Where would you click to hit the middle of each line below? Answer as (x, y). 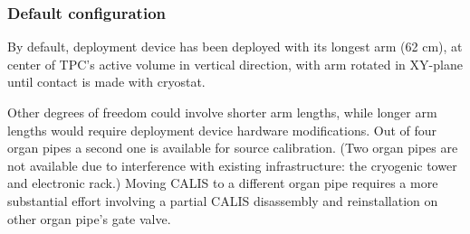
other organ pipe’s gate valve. (89, 218)
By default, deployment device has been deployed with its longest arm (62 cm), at (235, 47)
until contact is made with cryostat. (106, 82)
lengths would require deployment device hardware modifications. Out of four (222, 130)
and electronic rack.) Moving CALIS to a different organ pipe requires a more (223, 183)
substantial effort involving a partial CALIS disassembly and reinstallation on (223, 200)
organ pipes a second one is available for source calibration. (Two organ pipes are (233, 148)
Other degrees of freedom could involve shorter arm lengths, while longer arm (222, 112)
